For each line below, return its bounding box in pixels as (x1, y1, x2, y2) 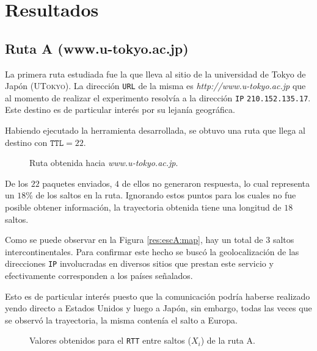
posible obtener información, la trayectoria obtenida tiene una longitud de (5, 201, 282, 214)
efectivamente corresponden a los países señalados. (5, 269, 193, 282)
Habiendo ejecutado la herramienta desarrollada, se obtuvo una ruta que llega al (5, 124, 305, 137)
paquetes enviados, (42, 176, 112, 189)
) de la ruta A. (200, 334, 255, 347)
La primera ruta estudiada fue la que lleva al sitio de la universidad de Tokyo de (5, 67, 306, 80)
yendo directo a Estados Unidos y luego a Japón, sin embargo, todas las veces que (5, 302, 312, 314)
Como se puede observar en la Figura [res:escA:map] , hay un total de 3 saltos (5, 233, 294, 246)
